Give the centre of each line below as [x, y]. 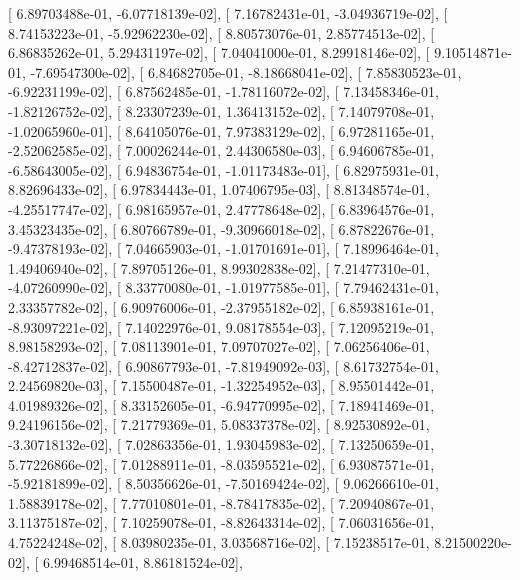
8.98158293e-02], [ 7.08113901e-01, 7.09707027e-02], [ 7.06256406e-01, [219, 346]
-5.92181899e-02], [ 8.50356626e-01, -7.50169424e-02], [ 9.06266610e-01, [223, 483]
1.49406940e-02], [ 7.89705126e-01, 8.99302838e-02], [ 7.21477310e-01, [219, 267]
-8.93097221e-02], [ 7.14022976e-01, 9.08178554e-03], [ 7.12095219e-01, [221, 326]
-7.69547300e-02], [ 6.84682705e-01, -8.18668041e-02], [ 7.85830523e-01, [246, 71]
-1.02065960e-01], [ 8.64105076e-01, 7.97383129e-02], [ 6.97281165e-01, [221, 130]
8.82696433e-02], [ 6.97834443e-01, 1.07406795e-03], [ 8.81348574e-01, [219, 189]
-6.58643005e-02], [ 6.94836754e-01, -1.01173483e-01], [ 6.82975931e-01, [223, 169]
